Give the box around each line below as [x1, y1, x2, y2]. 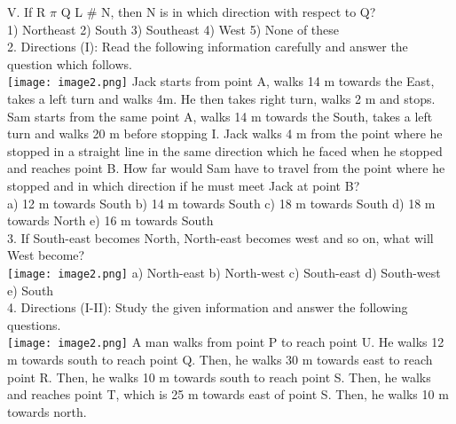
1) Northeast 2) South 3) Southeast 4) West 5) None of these [7, 20, 340, 38]
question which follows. [7, 54, 132, 73]
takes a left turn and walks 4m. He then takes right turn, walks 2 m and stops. [7, 90, 436, 108]
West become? [7, 246, 85, 264]
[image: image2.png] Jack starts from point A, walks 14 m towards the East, [7, 72, 435, 90]
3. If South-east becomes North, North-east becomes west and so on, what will [7, 228, 434, 247]
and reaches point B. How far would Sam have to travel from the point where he [7, 159, 445, 177]
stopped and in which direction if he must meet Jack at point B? [7, 177, 360, 194]
